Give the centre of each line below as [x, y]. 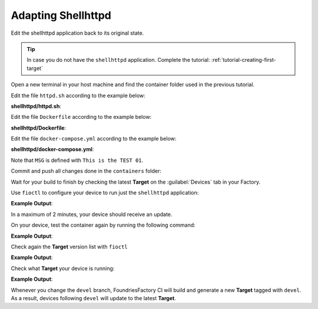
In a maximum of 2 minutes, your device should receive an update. [92, 214]
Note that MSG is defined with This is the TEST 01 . [77, 160]
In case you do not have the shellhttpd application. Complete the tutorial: [118, 60]
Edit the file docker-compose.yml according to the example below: [94, 139]
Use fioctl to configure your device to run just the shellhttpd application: [105, 193]
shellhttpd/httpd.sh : [36, 106]
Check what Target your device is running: [63, 268]
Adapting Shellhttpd [61, 15]
